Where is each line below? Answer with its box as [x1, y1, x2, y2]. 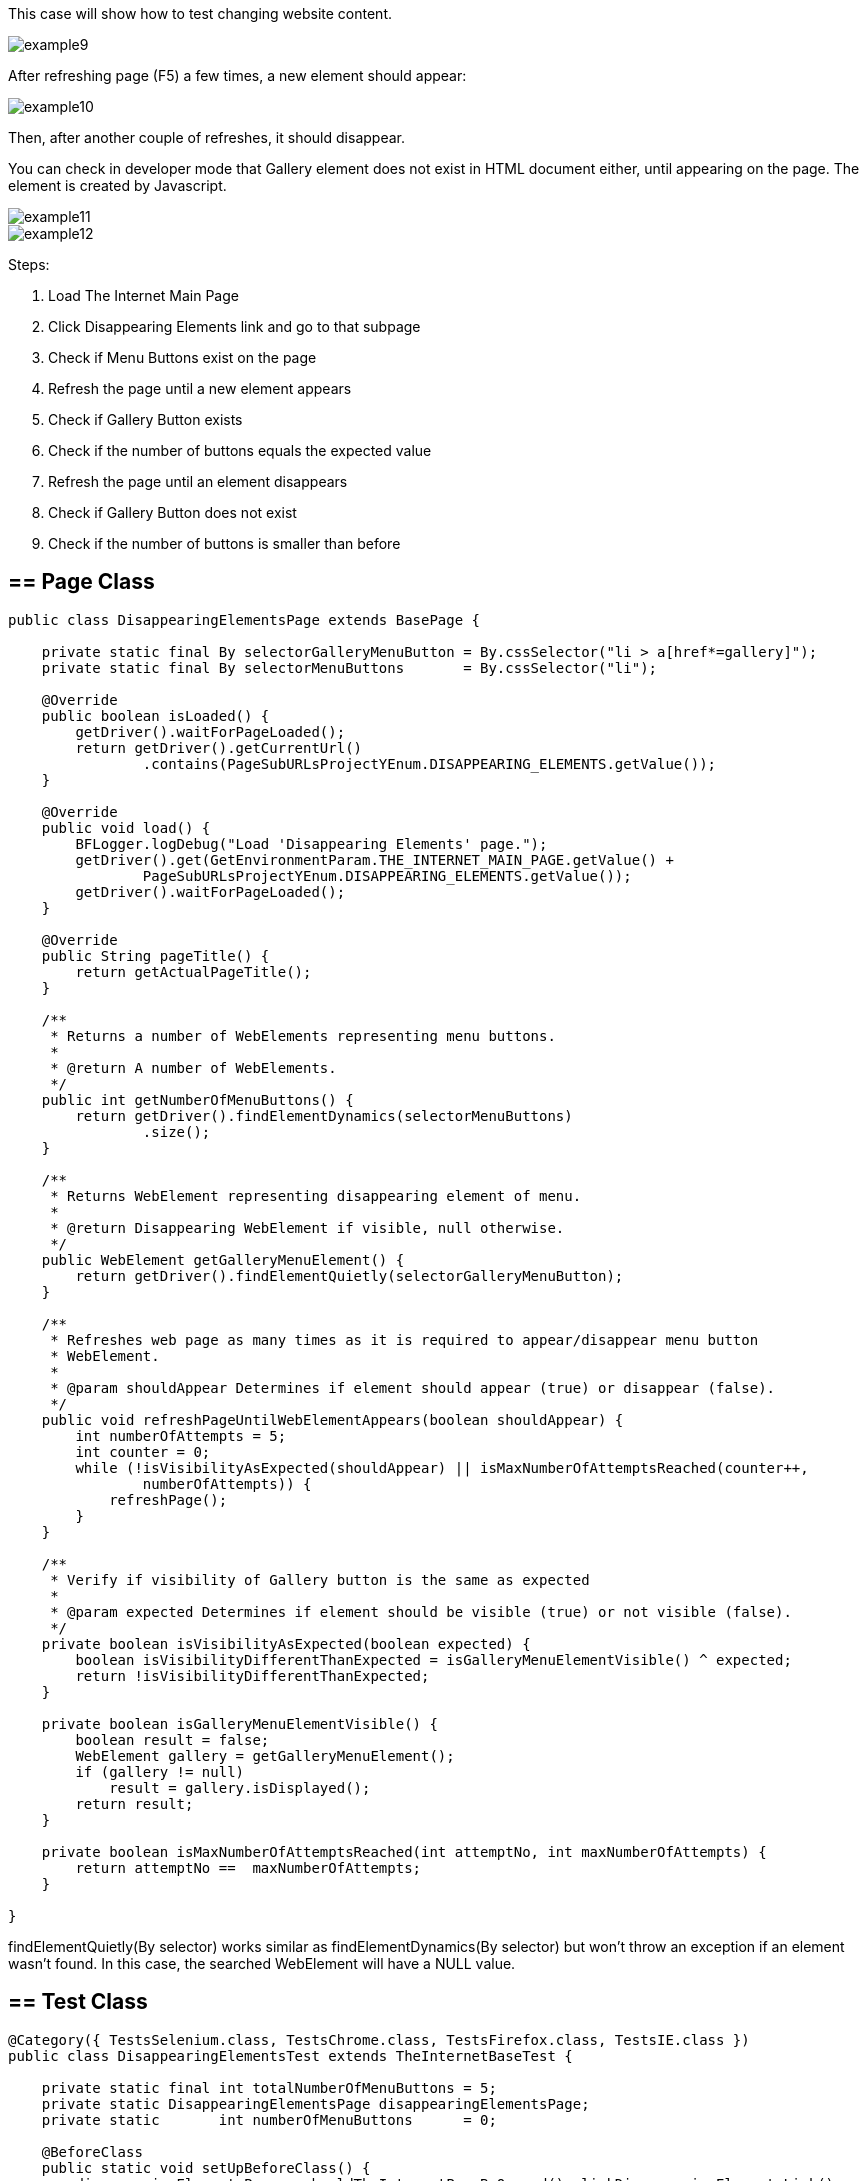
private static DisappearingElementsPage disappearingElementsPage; [41, 2095, 590, 2112]
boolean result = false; [75, 1731, 270, 1748]
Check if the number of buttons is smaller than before [48, 535, 401, 552]
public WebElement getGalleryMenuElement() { [41, 1251, 405, 1268]
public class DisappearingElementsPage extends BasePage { [8, 611, 481, 628]
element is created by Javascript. [8, 177, 227, 194]
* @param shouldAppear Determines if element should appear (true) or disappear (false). [50, 1379, 776, 1396]
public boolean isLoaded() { [41, 707, 270, 724]
